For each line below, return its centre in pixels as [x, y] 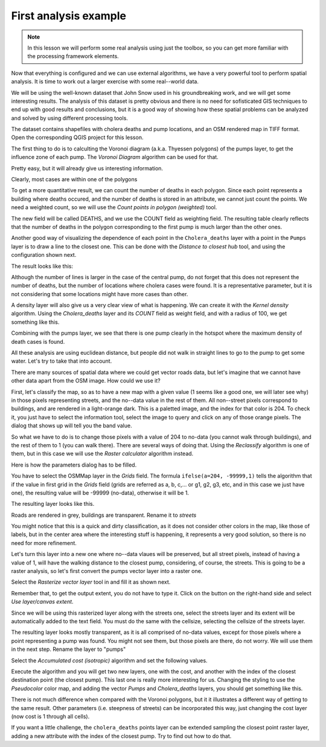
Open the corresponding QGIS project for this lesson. [77, 137]
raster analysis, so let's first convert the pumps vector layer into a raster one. [107, 571]
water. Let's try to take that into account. [62, 361]
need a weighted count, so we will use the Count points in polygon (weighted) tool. [114, 207]
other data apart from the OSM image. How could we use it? [86, 381]
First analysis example [69, 16]
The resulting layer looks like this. [53, 504]
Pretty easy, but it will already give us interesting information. [87, 168]
